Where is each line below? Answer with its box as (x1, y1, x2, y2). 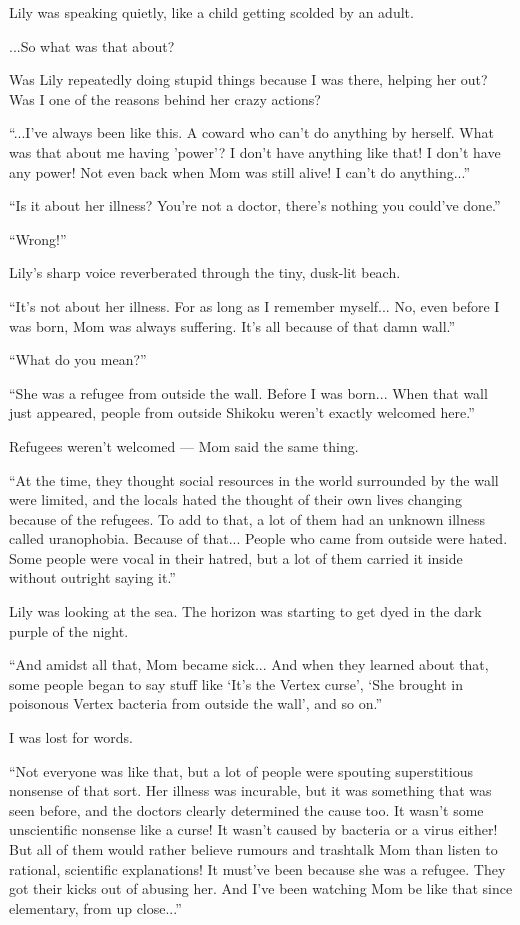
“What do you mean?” (9, 349, 147, 370)
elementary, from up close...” (9, 897, 182, 918)
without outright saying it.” (9, 567, 176, 588)
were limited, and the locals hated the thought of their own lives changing (9, 489, 462, 510)
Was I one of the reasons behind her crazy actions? (9, 88, 321, 109)
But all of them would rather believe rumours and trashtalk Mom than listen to (9, 839, 498, 859)
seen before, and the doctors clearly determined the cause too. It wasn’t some (9, 799, 484, 820)
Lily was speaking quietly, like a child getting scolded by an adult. (9, 2, 414, 22)
